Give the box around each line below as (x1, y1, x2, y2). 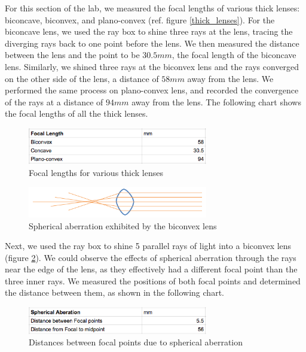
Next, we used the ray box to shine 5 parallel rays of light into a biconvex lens (5, 239, 292, 252)
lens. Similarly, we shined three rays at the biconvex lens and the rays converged (5, 60, 299, 72)
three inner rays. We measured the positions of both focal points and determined (5, 274, 301, 287)
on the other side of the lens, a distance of (5, 72, 159, 84)
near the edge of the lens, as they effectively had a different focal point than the (5, 263, 298, 275)
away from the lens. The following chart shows (131, 95, 301, 108)
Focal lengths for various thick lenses (29, 166, 163, 178)
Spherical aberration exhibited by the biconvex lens (29, 219, 217, 232)
